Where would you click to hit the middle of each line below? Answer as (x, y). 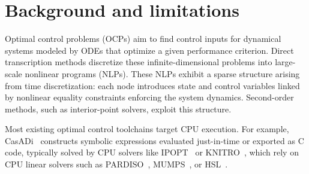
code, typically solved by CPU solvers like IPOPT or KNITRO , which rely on (152, 152)
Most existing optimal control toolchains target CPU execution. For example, (147, 129)
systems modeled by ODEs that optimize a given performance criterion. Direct (149, 50)
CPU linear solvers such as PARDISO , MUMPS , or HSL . (116, 164)
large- (285, 62)
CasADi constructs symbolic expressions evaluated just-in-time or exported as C (154, 140)
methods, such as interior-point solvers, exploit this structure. (118, 109)
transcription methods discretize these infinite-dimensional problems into (139, 62)
